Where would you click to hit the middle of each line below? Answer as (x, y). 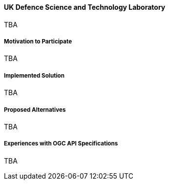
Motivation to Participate (38, 41)
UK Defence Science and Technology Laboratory (85, 7)
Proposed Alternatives (35, 110)
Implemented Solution (34, 75)
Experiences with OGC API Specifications (61, 144)
